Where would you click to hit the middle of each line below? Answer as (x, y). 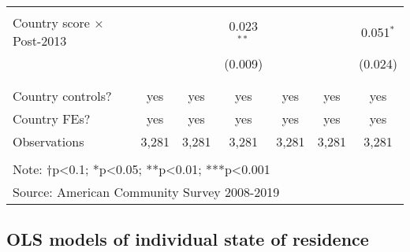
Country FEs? (52, 119)
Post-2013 (40, 41)
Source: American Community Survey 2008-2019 (146, 192)
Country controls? (62, 96)
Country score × (58, 22)
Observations (48, 141)
